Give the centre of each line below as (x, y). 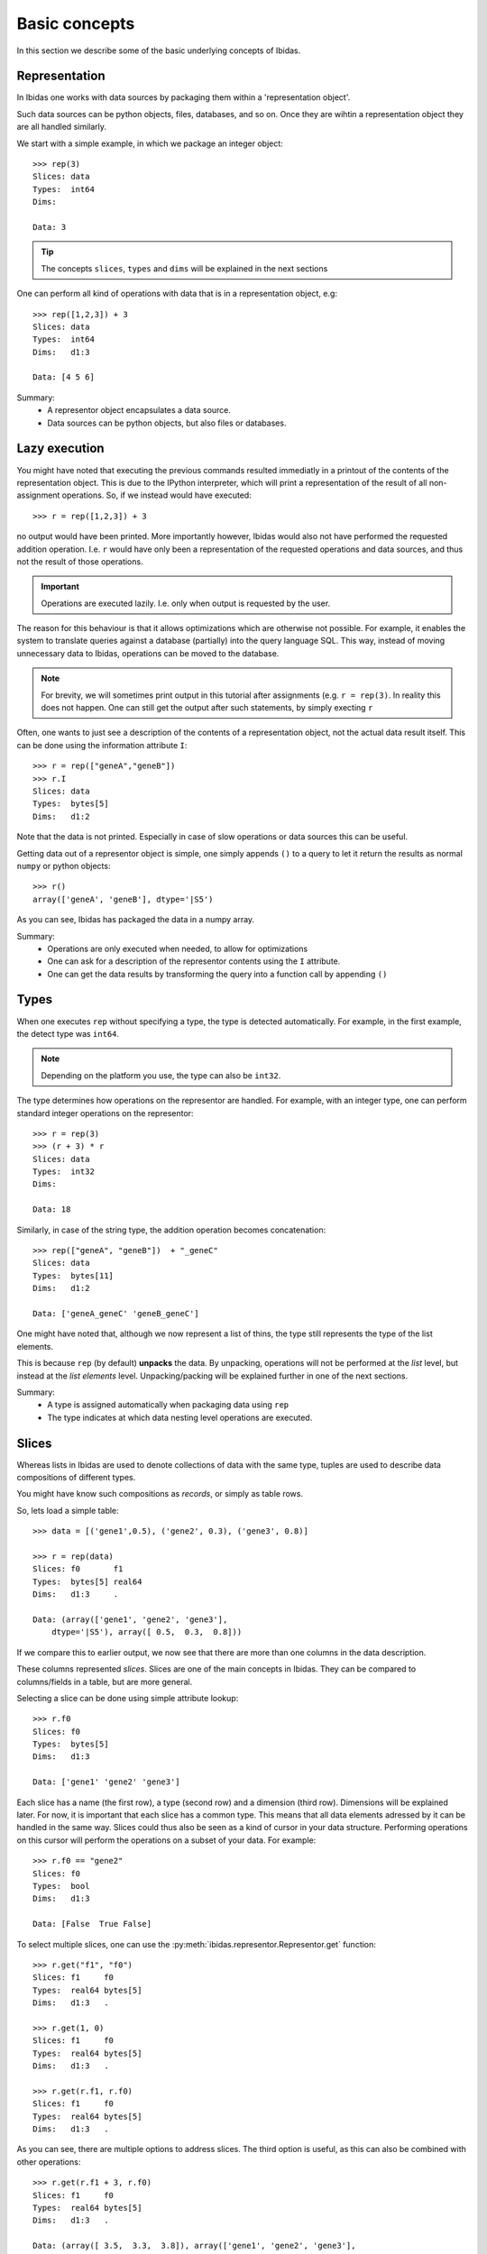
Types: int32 (64, 1172)
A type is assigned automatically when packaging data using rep (168, 1405)
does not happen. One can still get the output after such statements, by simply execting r (207, 708)
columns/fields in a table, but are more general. (105, 1681)
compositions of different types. (76, 1478)
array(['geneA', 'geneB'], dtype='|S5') (123, 899)
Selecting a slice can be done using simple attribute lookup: (128, 1698)
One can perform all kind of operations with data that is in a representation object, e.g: (177, 294)
